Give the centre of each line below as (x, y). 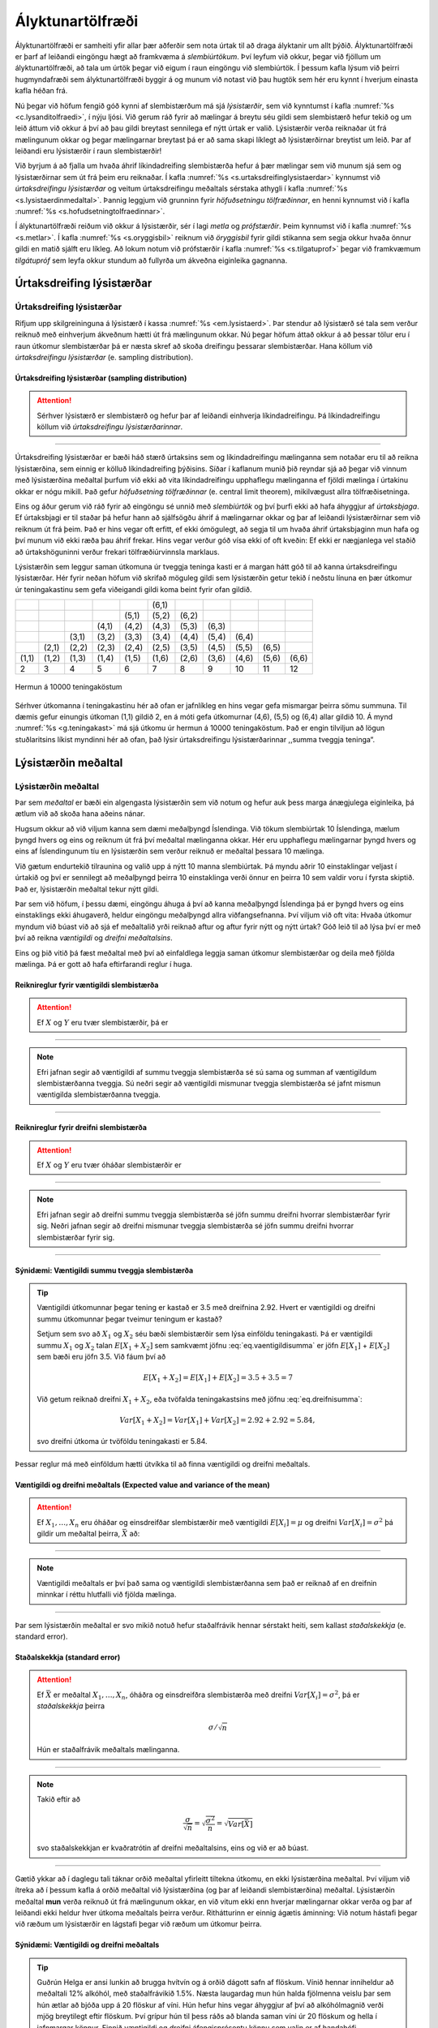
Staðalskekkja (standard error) (68, 1657)
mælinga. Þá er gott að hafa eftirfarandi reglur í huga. (104, 964)
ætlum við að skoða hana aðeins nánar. (80, 814)
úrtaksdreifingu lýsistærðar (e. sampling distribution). (104, 357)
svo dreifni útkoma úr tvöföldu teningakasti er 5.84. (122, 1442)
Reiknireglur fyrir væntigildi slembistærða (87, 985)
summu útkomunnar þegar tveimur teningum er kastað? (130, 1319)
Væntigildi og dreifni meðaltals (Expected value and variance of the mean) (143, 1484)
